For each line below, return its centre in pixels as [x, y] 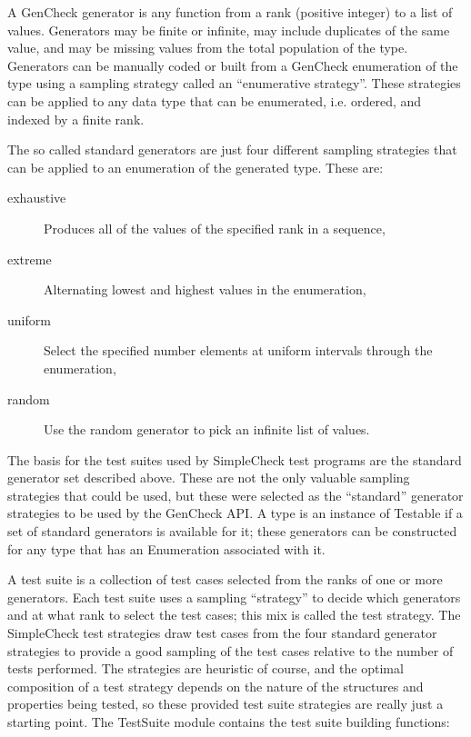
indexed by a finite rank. [76, 119]
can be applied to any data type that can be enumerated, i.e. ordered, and [215, 100]
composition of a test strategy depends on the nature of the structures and [215, 686]
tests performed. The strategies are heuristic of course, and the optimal [205, 668]
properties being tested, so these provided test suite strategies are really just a [225, 704]
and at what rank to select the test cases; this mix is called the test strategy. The [234, 615]
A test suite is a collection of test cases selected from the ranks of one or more [225, 579]
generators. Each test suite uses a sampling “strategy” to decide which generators [234, 597]
